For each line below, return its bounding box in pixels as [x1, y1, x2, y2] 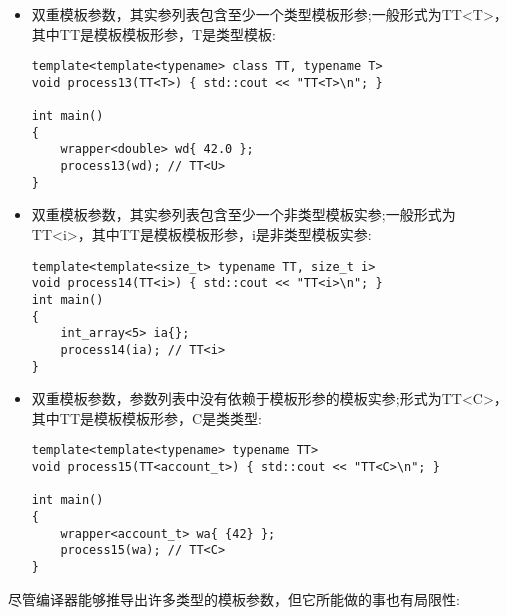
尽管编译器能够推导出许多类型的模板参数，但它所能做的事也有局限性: [8, 588, 460, 609]
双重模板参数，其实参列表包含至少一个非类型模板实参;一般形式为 [31, 204, 456, 225]
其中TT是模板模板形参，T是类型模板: [31, 23, 277, 44]
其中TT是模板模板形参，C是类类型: [31, 407, 263, 428]
